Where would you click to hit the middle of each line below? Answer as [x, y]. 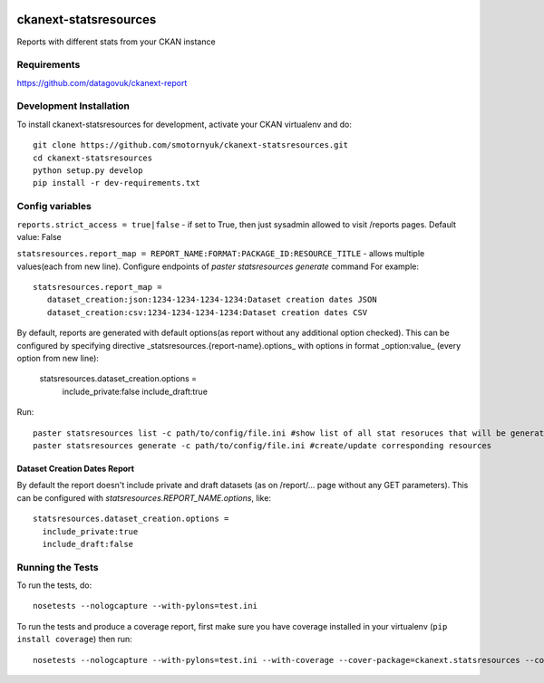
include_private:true [90, 531]
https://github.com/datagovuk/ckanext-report [102, 82]
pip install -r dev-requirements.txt [117, 183]
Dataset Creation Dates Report [76, 468]
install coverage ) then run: [74, 640]
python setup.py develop [88, 170]
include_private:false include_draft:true [135, 391]
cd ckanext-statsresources [93, 158]
